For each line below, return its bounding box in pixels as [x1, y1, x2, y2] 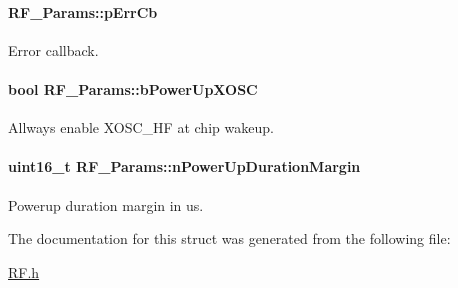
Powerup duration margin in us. [8, 194, 204, 215]
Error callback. [8, 39, 99, 60]
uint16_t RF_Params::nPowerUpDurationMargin [8, 156, 361, 177]
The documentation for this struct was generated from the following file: [8, 228, 451, 249]
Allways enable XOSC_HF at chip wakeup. [8, 117, 274, 138]
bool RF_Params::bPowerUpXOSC [8, 78, 258, 99]
